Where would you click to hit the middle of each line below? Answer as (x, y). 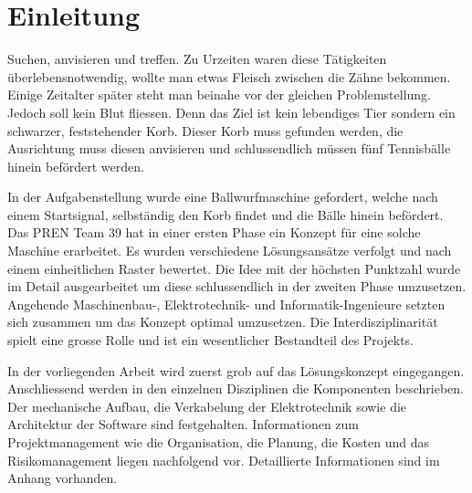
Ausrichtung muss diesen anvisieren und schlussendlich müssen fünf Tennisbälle (229, 148)
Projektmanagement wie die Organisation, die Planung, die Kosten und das (218, 442)
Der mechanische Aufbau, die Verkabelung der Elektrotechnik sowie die (207, 406)
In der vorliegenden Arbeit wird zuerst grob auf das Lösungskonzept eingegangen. (236, 370)
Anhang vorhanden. (63, 478)
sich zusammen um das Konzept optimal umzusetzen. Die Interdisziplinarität (223, 322)
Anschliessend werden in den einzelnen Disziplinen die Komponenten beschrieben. (236, 388)
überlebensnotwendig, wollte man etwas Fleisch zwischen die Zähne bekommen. (229, 76)
